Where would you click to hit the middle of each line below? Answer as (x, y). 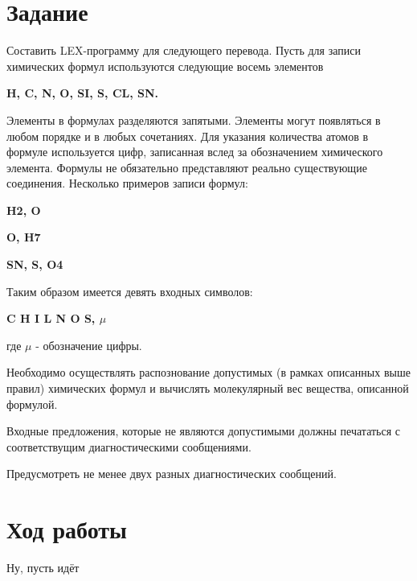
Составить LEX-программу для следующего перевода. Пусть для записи (184, 50)
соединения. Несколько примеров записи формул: (127, 183)
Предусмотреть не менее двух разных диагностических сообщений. (172, 474)
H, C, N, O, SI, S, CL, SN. (83, 93)
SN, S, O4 (35, 264)
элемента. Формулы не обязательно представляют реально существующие (187, 167)
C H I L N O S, (51, 318)
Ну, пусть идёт (43, 568)
